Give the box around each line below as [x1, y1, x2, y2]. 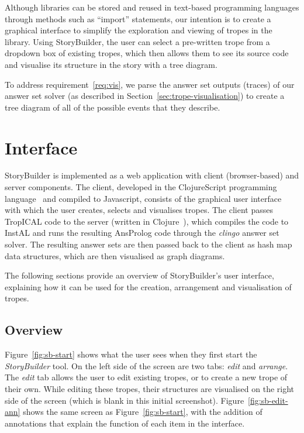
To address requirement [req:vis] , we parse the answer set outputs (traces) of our [5, 78, 295, 90]
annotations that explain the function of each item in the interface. [5, 417, 245, 429]
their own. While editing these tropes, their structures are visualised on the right [5, 382, 295, 394]
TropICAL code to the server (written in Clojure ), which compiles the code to [5, 215, 289, 227]
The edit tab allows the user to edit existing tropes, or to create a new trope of [5, 371, 288, 383]
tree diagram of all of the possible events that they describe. [5, 101, 220, 113]
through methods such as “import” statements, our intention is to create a [5, 12, 271, 25]
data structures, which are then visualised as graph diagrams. [5, 249, 225, 262]
